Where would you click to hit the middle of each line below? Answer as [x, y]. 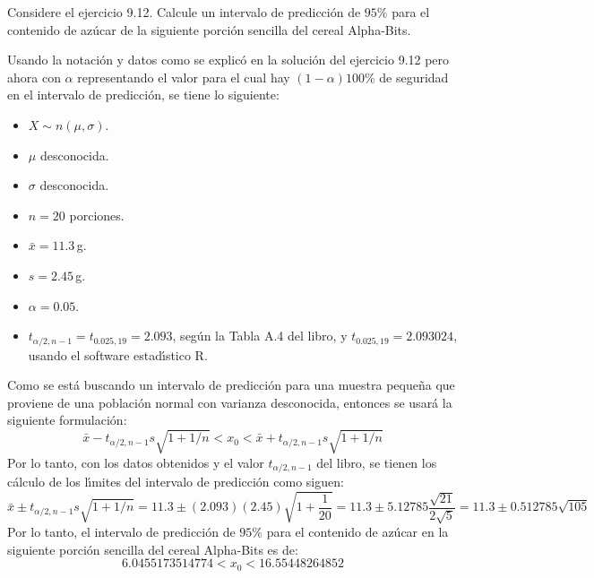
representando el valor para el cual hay [184, 77]
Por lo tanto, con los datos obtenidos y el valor [136, 462]
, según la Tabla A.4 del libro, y [260, 336]
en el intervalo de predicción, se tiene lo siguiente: [143, 95]
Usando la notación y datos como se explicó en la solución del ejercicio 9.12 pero [228, 60]
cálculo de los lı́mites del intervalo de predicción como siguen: [176, 481]
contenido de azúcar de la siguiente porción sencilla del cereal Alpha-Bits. [209, 29]
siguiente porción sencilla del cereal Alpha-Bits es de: [153, 549]
